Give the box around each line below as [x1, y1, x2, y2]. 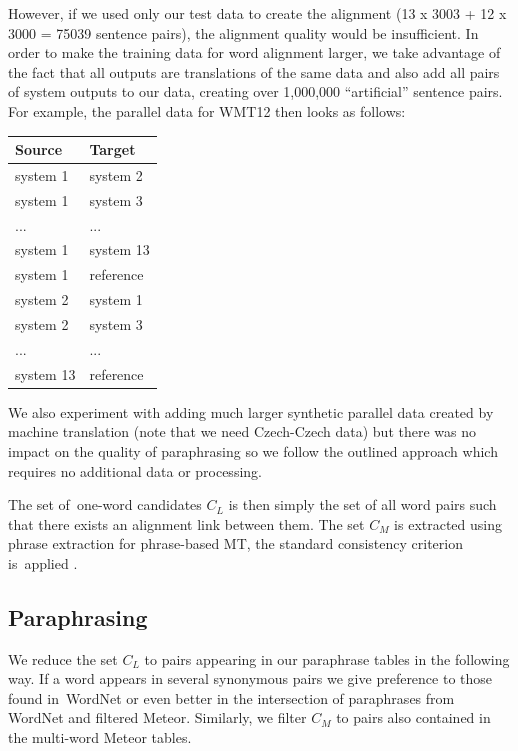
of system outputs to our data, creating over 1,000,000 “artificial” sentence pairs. [8, 81, 503, 102]
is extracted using [394, 513, 503, 534]
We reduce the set [8, 648, 118, 669]
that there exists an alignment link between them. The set [8, 513, 365, 534]
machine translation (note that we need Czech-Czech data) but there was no [8, 421, 477, 442]
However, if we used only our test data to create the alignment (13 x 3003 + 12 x [8, 3, 507, 23]
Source [15, 139, 63, 160]
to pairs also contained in [336, 707, 491, 728]
